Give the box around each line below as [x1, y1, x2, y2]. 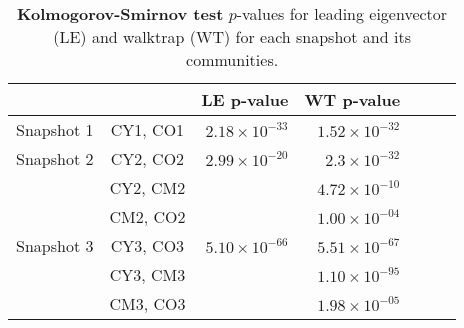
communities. [186, 48, 279, 71]
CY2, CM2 [109, 176, 186, 199]
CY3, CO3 [110, 234, 185, 257]
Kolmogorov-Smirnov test [17, 2, 224, 25]
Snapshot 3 [16, 234, 94, 257]
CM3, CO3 [109, 292, 186, 315]
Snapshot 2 [16, 147, 94, 170]
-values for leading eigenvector [236, 2, 448, 25]
